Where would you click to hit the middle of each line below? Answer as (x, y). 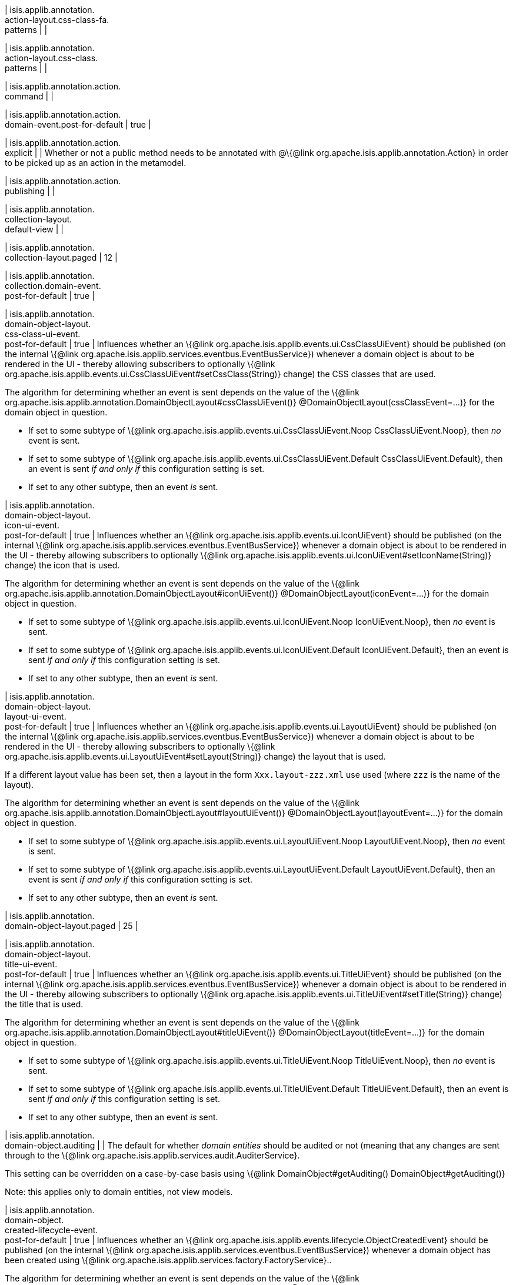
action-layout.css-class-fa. (57, 20)
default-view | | (34, 229)
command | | (29, 96)
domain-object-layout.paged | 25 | (71, 926)
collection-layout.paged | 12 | (61, 257)
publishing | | (30, 191)
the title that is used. (44, 1004)
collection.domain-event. (53, 286)
